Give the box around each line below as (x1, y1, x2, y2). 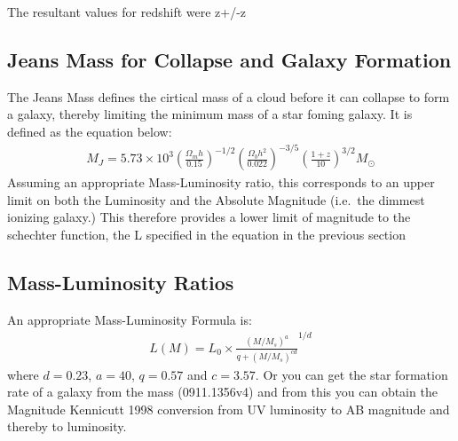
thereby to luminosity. (7, 417, 127, 436)
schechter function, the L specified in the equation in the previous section (7, 224, 406, 243)
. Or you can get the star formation (255, 365, 448, 383)
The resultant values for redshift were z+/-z (7, 3, 247, 20)
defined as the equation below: (7, 122, 172, 140)
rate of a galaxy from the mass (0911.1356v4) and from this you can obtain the (7, 382, 438, 401)
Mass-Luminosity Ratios (7, 268, 234, 295)
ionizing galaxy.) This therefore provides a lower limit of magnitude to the (7, 208, 411, 226)
